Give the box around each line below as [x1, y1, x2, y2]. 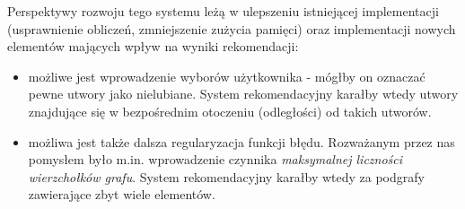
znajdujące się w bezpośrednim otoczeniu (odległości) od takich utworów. [28, 101, 432, 120]
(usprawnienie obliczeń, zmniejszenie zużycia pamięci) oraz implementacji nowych [7, 19, 456, 38]
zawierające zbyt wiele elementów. [28, 185, 215, 204]
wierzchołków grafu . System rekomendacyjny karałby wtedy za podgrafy [28, 167, 425, 186]
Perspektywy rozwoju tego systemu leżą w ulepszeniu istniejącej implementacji [7, 2, 439, 20]
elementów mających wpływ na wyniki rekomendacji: [7, 37, 299, 56]
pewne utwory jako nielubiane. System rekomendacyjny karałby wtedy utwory [28, 84, 459, 103]
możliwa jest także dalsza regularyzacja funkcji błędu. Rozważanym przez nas [28, 132, 455, 151]
